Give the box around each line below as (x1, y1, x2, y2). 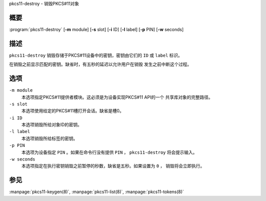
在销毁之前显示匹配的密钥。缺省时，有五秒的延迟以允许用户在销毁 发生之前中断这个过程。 (9, 62, 192, 67)
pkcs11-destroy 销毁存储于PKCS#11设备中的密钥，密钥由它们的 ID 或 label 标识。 (9, 52, 183, 58)
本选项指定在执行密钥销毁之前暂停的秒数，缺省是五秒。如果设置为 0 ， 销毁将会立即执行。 (21, 163, 205, 169)
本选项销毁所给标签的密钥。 (21, 135, 78, 141)
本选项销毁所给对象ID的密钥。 (21, 122, 82, 128)
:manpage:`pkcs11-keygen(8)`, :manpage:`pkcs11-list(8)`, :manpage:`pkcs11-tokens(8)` (9, 189, 184, 195)
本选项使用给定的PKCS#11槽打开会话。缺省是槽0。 (21, 108, 124, 114)
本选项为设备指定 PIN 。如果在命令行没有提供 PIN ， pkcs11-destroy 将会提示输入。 (21, 149, 198, 155)
